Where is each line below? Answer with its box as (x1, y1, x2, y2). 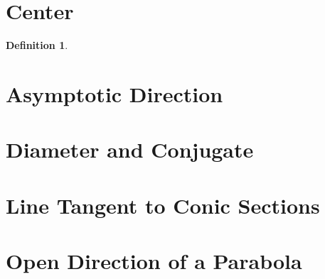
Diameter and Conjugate (6, 135, 254, 164)
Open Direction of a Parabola (6, 246, 302, 275)
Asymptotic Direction (6, 79, 223, 108)
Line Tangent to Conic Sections (6, 190, 320, 219)
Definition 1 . (6, 38, 68, 53)
